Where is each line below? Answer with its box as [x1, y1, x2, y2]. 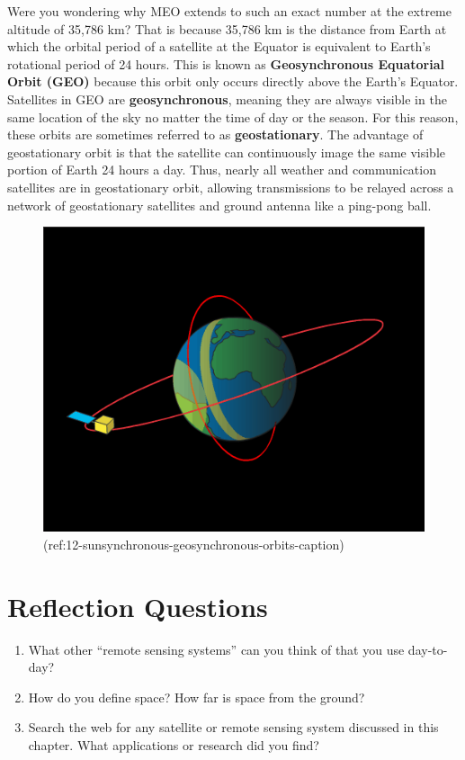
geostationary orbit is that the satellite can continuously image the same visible [7, 142, 446, 161]
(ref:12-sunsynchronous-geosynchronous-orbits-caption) [43, 534, 344, 553]
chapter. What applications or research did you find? [28, 736, 319, 754]
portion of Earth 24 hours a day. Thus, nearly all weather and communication [7, 160, 436, 179]
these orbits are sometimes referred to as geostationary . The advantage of [7, 125, 424, 144]
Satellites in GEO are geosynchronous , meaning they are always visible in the [7, 89, 447, 108]
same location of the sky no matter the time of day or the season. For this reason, [7, 107, 459, 126]
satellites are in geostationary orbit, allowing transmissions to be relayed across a [7, 177, 454, 196]
